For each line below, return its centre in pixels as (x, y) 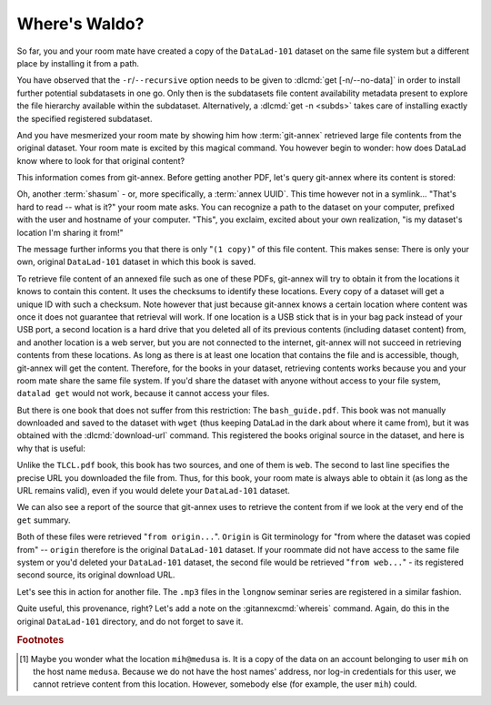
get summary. (44, 520)
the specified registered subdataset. (85, 118)
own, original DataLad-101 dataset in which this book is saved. (136, 262)
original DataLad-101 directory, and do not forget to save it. (130, 621)
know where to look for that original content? (101, 160)
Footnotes (40, 640)
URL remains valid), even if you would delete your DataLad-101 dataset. (154, 491)
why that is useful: (51, 448)
